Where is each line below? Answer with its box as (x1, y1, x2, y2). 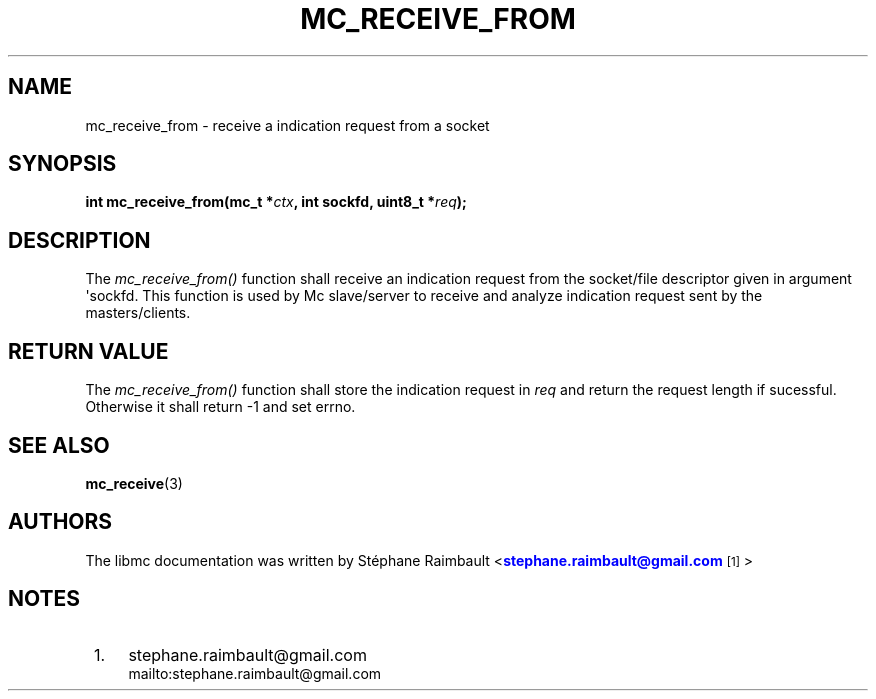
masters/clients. (85, 304, 191, 322)
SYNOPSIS (8, 151, 117, 177)
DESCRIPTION (8, 227, 151, 253)
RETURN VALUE (8, 338, 169, 364)
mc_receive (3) (85, 474, 183, 492)
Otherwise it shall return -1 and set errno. (85, 398, 356, 416)
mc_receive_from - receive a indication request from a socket (85, 116, 490, 134)
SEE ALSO (8, 432, 110, 458)
